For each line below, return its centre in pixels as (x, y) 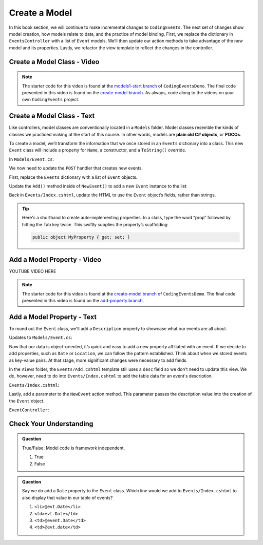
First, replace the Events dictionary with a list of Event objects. (73, 177)
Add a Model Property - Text (53, 317)
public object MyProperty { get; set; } (81, 237)
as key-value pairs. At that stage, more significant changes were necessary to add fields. (98, 360)
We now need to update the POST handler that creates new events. (76, 168)
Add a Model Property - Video (55, 260)
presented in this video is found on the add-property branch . (83, 301)
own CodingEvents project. (51, 100)
